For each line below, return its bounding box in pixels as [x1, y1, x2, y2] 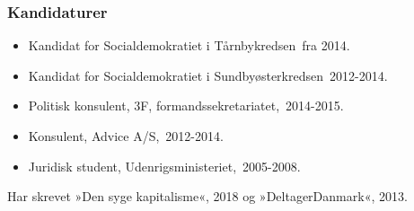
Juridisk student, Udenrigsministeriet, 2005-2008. [28, 156, 301, 175]
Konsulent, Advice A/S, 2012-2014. [28, 127, 224, 145]
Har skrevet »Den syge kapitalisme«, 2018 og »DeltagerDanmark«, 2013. [7, 187, 408, 206]
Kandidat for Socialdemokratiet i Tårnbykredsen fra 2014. [28, 36, 350, 55]
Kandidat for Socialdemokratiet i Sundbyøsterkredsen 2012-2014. [28, 66, 388, 84]
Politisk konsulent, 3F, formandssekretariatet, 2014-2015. [28, 96, 344, 115]
